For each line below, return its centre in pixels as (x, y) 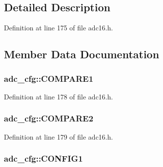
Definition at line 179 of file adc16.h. (59, 136)
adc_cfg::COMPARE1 (49, 78)
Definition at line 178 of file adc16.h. (59, 96)
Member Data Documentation (82, 54)
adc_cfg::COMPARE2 (49, 118)
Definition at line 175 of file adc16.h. (59, 28)
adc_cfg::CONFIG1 (43, 158)
